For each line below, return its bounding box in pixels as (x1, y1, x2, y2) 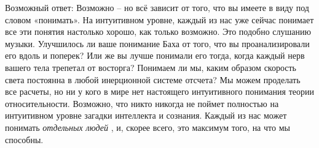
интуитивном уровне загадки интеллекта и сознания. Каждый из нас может (5, 109, 287, 122)
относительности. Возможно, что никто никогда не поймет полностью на (5, 97, 279, 109)
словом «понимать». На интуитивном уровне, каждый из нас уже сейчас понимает (5, 13, 314, 26)
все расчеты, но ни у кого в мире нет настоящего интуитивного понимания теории (5, 85, 314, 98)
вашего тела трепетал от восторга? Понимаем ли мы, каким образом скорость (5, 61, 296, 73)
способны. (5, 133, 44, 146)
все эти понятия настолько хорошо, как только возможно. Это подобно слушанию (5, 25, 311, 38)
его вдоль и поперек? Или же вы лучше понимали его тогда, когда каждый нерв (5, 49, 305, 62)
